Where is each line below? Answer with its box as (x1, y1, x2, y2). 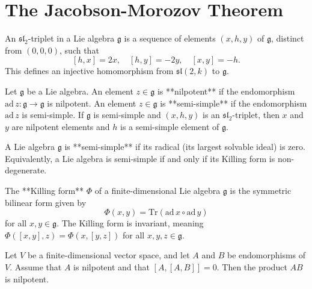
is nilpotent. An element (47, 96, 136, 109)
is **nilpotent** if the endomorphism (157, 84, 295, 97)
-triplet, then (232, 108, 280, 121)
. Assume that (10, 261, 62, 273)
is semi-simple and (93, 108, 161, 121)
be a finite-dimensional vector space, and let (27, 249, 190, 261)
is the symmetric (230, 184, 292, 197)
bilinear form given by (5, 196, 87, 208)
